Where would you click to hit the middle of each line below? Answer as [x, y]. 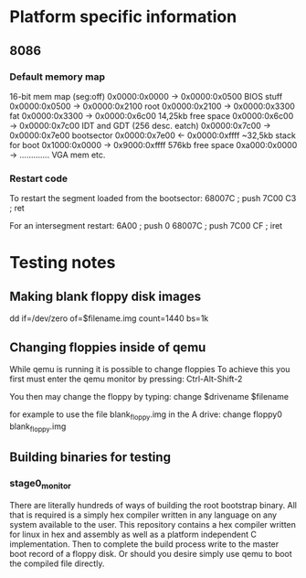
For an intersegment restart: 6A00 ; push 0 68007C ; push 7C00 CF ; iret [146, 226]
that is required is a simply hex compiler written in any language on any [143, 515]
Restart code [39, 178]
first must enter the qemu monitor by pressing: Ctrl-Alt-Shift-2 [126, 379]
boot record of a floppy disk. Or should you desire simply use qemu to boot [151, 553]
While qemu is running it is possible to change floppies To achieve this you [150, 369]
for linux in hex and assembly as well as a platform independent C [133, 534]
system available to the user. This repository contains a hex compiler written [153, 524]
